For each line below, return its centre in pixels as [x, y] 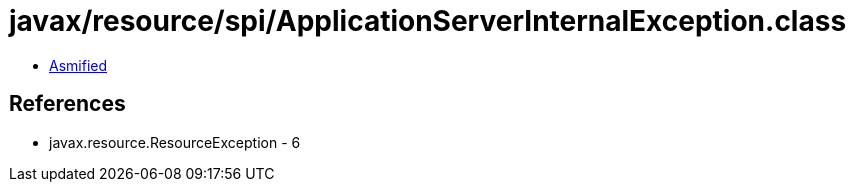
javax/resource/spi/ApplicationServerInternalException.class [428, 21]
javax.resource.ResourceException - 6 [175, 142]
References [67, 104]
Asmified [78, 65]
